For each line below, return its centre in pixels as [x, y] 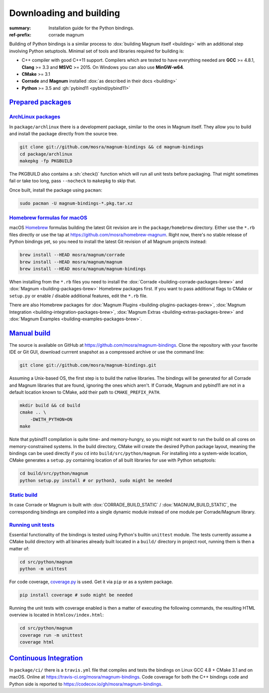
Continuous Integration [46, 658]
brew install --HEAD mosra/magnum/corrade [72, 255]
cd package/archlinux [46, 154]
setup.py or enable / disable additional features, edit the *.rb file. [78, 296]
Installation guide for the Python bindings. [91, 28]
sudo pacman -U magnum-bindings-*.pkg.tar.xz [76, 203]
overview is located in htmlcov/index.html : [57, 615]
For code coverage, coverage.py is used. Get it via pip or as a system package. [91, 582]
